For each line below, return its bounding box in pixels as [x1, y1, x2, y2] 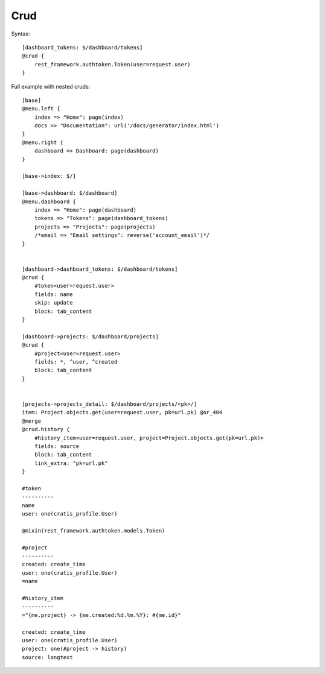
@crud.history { [22, 426, 70, 433]
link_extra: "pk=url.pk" [34, 460, 108, 467]
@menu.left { [22, 106, 60, 112]
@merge [22, 417, 42, 425]
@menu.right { [22, 139, 63, 146]
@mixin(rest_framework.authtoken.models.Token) [22, 527, 165, 534]
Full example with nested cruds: [11, 83, 91, 90]
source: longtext [22, 654, 73, 660]
